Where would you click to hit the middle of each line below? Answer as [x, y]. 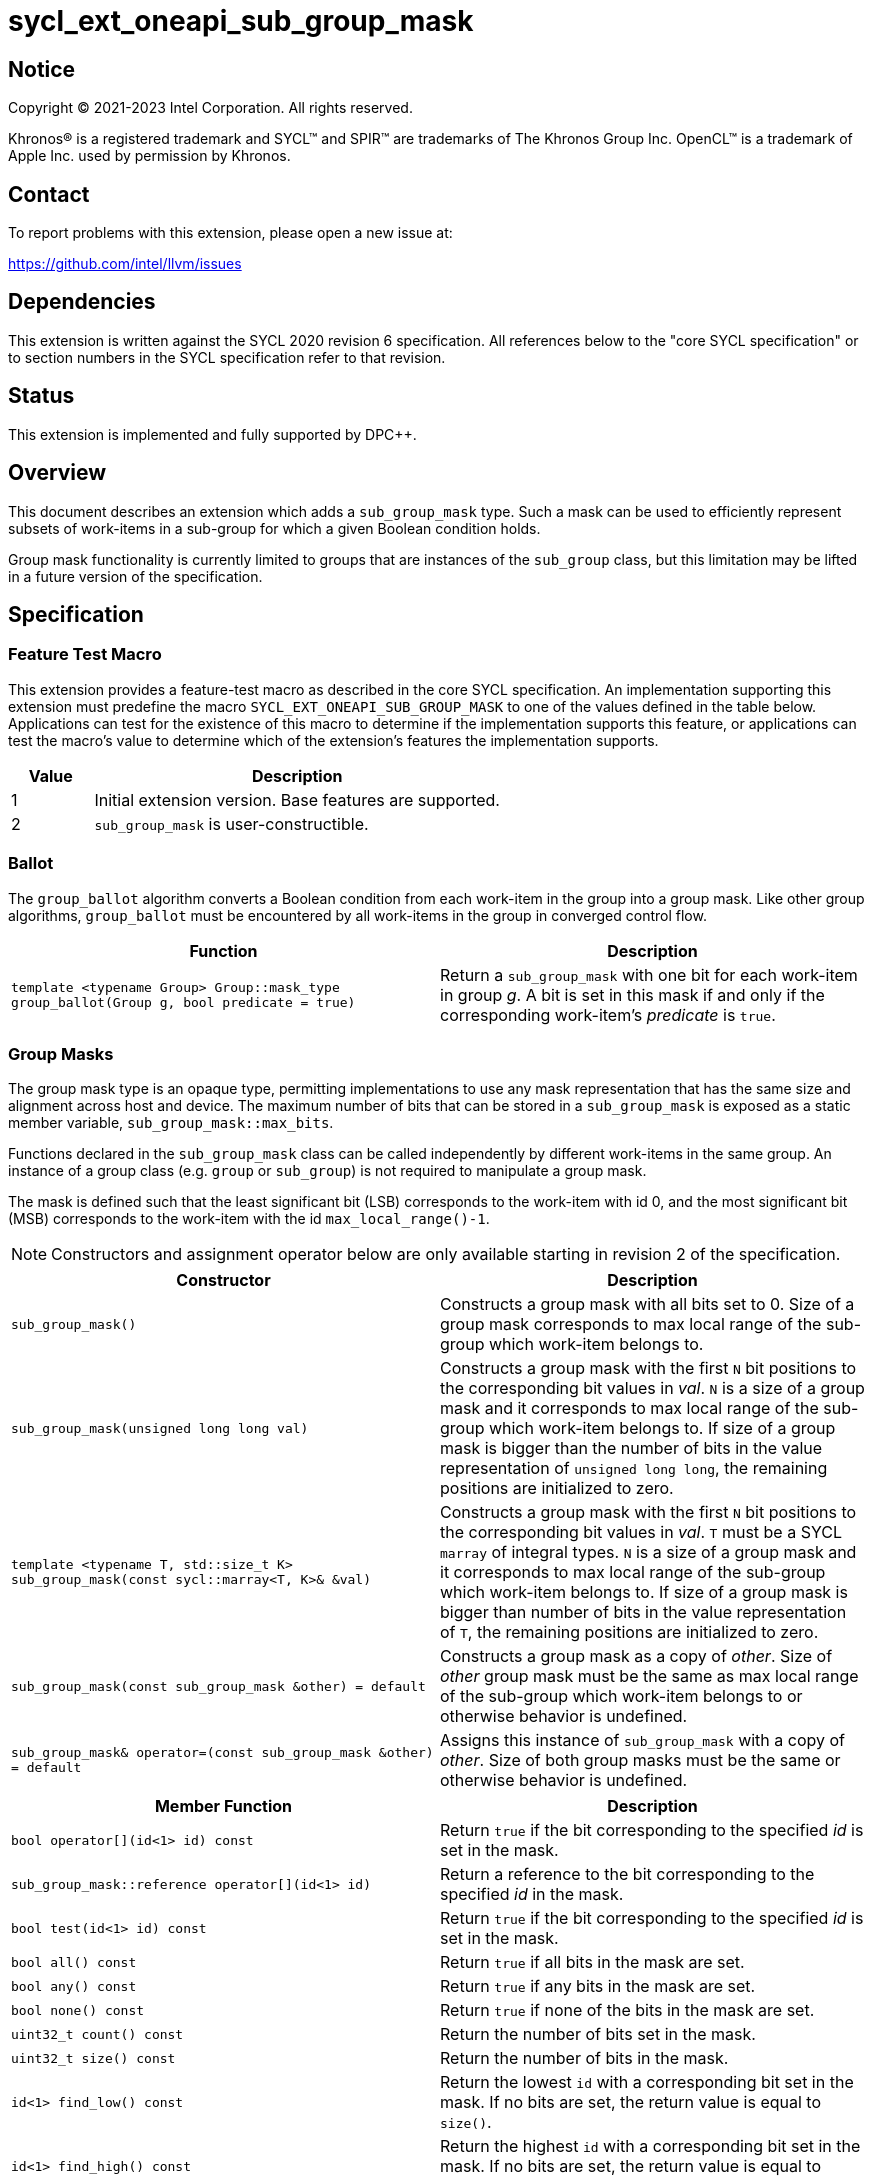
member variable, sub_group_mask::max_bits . [171, 1123]
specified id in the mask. [532, 1894]
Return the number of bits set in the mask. [598, 2034]
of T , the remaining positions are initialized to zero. [629, 1632]
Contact [49, 194]
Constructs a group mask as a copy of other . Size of [636, 1656]
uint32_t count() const [97, 2034]
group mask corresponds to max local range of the [631, 1324]
